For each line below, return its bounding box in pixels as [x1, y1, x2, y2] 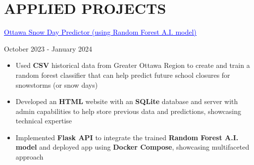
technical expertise [15, 115, 72, 126]
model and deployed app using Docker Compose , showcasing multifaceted [15, 142, 250, 152]
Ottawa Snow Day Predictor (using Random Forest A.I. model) [4, 27, 197, 37]
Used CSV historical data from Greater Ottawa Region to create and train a [15, 60, 250, 70]
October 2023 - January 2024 [4, 43, 92, 54]
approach [15, 152, 44, 162]
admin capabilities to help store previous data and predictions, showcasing [15, 106, 242, 116]
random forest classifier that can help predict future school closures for [15, 69, 230, 80]
